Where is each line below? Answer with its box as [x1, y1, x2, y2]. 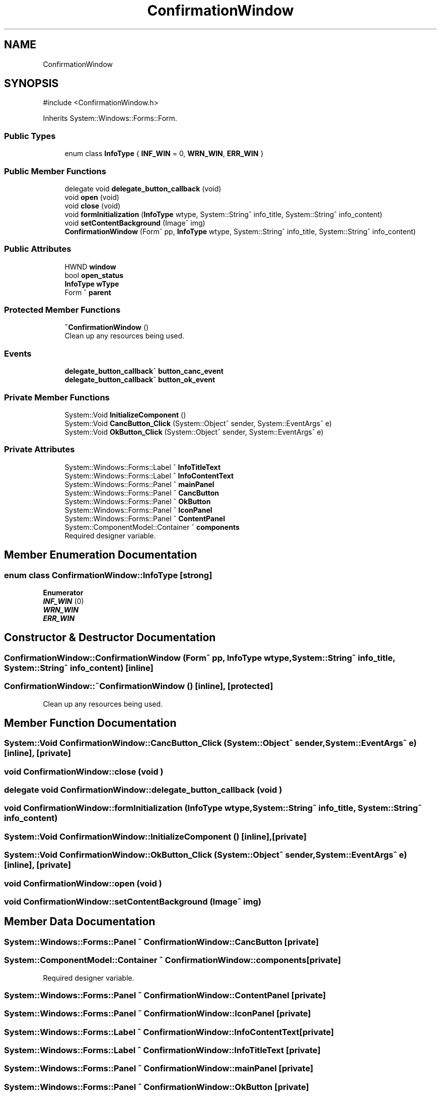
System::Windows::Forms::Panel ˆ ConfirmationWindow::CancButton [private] [4, 936, 319, 947]
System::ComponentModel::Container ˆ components [64, 522, 240, 531]
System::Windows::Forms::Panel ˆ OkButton [64, 497, 211, 506]
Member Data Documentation [4, 915, 156, 928]
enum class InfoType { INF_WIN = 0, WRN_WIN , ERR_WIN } [64, 149, 264, 158]
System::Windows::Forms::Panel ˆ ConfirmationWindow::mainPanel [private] [4, 1063, 314, 1074]
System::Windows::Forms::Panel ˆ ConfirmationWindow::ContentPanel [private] [4, 990, 326, 1000]
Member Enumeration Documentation [4, 549, 197, 562]
